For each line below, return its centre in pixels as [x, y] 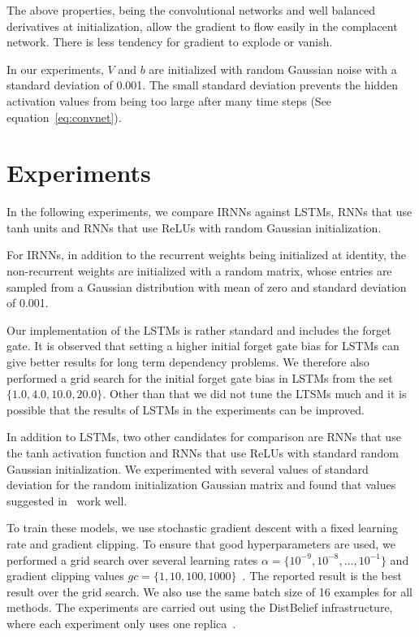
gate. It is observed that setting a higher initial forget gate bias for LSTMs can [203, 346]
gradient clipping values [65, 576]
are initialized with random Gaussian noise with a [273, 69]
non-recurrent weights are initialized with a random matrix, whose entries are [199, 271]
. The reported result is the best [322, 576]
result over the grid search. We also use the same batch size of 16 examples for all [209, 591]
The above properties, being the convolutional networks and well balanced [191, 10]
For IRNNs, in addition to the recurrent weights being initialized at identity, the [206, 255]
